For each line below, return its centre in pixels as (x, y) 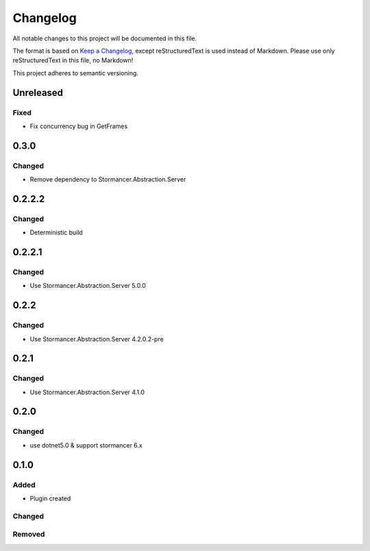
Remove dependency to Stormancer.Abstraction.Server (108, 180)
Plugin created (50, 498)
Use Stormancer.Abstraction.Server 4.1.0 (87, 392)
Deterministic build (57, 232)
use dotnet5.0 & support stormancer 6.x (86, 445)
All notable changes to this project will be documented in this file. (105, 38)
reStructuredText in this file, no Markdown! (73, 60)
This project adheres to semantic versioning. (75, 73)
